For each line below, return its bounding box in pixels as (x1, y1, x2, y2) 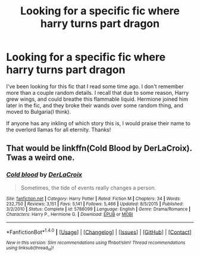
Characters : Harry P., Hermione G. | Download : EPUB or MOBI (6, 211, 133, 217)
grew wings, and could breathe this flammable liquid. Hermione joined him (6, 95, 189, 103)
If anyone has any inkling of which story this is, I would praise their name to (6, 119, 191, 126)
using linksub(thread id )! (6, 245, 54, 252)
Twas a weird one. (6, 153, 76, 163)
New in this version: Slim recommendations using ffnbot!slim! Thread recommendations (6, 240, 186, 246)
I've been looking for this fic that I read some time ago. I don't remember (6, 82, 184, 90)
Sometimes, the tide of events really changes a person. (20, 184, 157, 191)
